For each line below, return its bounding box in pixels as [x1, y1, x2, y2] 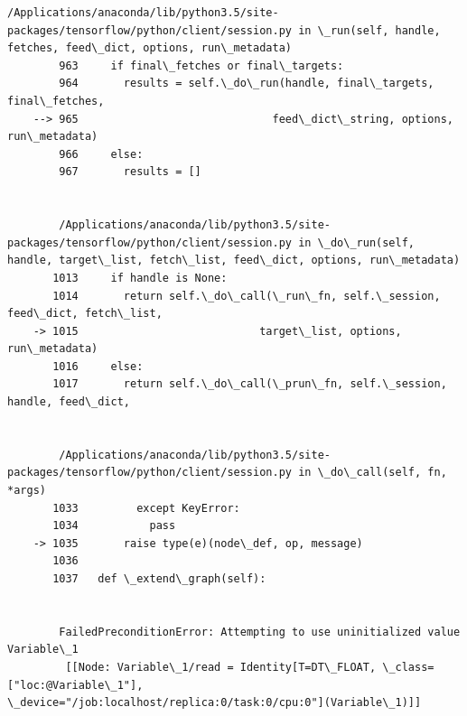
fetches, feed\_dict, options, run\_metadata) [7, 42, 292, 55]
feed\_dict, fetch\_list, [7, 307, 163, 321]
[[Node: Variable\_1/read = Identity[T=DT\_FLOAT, [65, 660, 377, 674]
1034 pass [52, 519, 176, 533]
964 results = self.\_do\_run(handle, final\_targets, [59, 77, 434, 90]
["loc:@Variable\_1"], [7, 678, 144, 692]
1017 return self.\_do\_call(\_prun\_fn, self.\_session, [52, 377, 447, 391]
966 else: [59, 147, 144, 161]
